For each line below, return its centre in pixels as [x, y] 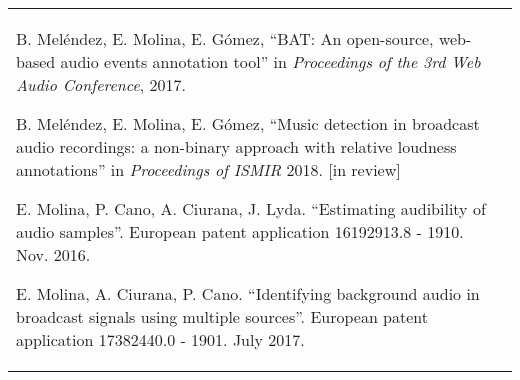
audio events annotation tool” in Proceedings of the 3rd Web [270, 61]
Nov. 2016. [53, 254]
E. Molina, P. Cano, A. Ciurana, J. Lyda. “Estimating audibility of [251, 208]
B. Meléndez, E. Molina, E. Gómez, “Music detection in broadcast [248, 123]
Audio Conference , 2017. [101, 84]
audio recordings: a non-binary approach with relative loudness [236, 146]
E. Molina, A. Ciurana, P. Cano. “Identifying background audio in [248, 293]
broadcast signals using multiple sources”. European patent [222, 316]
